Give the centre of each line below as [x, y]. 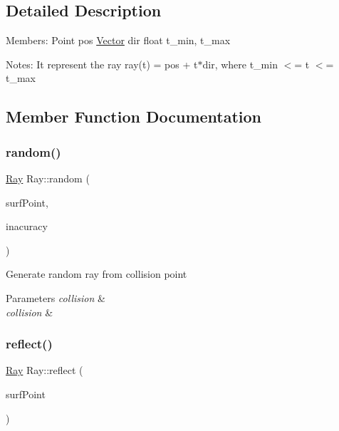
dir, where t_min [240, 64]
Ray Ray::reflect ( [45, 370]
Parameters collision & [56, 297]
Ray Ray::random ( [48, 178]
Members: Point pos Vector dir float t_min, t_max [118, 40]
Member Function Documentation [134, 116]
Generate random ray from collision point [97, 274]
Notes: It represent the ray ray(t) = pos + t [102, 64]
